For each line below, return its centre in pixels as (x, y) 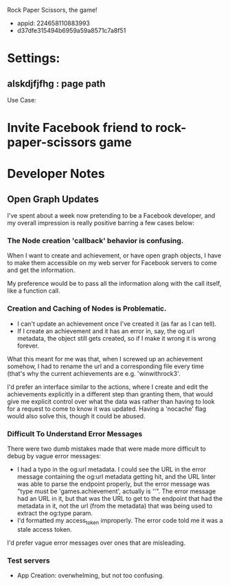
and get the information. (41, 270)
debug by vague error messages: (54, 456)
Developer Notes (56, 174)
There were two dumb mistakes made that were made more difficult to (107, 449)
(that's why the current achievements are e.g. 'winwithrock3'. (94, 373)
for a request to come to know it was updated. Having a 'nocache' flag (107, 409)
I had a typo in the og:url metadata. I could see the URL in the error (112, 469)
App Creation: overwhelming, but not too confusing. (91, 576)
